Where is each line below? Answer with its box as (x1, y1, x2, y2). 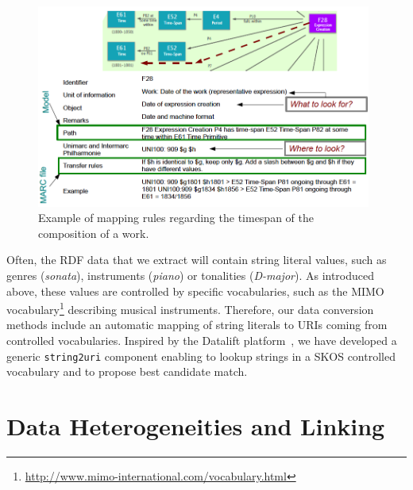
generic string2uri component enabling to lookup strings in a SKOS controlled (6, 347, 396, 364)
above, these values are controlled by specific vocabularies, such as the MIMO (6, 282, 384, 299)
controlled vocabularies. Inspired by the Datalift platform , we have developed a (6, 332, 397, 348)
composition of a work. (38, 224, 149, 241)
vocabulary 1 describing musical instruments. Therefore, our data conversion (6, 299, 374, 317)
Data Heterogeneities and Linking (6, 410, 385, 442)
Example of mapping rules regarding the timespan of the (38, 209, 314, 226)
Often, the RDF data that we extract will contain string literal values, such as (6, 251, 387, 268)
